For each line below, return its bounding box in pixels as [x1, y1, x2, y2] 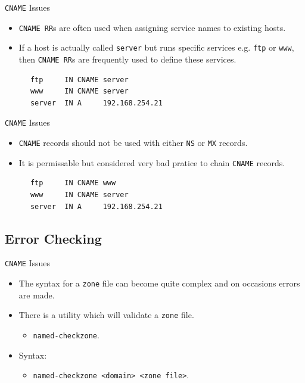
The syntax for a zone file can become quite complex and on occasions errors [18, 277, 300, 289]
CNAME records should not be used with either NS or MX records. [18, 136, 248, 149]
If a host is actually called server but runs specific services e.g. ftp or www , [18, 41, 294, 54]
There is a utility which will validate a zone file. [18, 309, 194, 321]
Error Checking [5, 229, 102, 247]
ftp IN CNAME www [30, 179, 116, 188]
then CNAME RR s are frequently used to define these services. [18, 52, 236, 65]
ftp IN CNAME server [30, 75, 129, 84]
